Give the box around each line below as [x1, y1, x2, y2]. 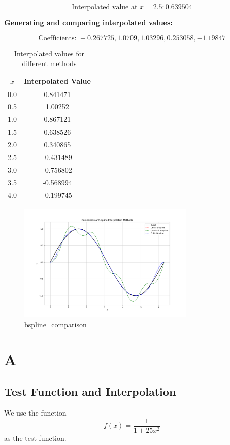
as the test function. [4, 432, 67, 443]
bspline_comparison [24, 319, 87, 329]
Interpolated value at [72, 4, 138, 11]
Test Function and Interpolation [4, 384, 176, 399]
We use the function [4, 407, 67, 418]
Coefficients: [38, 34, 77, 42]
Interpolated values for [14, 48, 85, 58]
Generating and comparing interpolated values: [4, 17, 173, 27]
